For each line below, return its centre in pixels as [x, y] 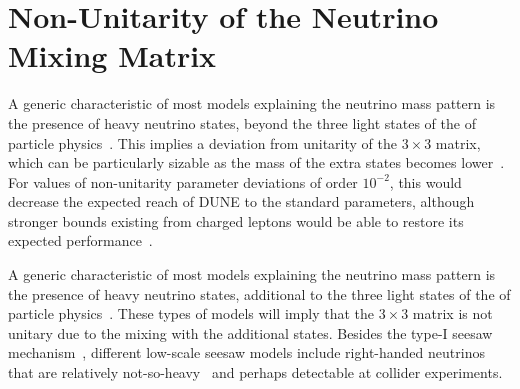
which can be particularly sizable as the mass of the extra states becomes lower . [256, 162]
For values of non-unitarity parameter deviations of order [183, 181]
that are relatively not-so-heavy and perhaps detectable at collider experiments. [255, 372]
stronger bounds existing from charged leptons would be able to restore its [236, 220]
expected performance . [80, 240]
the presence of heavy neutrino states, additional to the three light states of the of [259, 293]
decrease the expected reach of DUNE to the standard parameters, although [241, 201]
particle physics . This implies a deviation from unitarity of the [202, 142]
